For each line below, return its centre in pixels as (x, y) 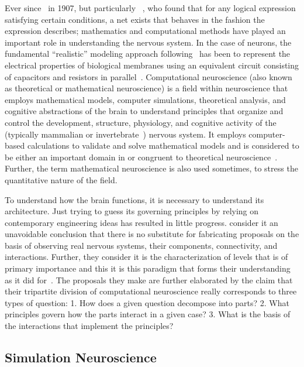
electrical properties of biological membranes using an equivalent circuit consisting (152, 65)
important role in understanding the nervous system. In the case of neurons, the (148, 42)
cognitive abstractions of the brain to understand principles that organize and (144, 111)
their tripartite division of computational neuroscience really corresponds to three (151, 291)
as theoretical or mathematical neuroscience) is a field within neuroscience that (146, 88)
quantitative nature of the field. (61, 179)
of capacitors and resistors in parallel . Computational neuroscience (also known (148, 76)
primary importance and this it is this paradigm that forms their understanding (148, 268)
